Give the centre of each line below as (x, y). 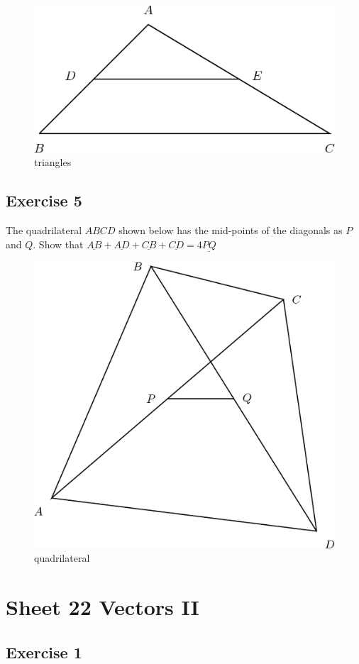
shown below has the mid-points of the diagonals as (231, 230)
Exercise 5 (44, 200)
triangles (53, 162)
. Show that (58, 244)
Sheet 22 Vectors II (103, 607)
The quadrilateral (44, 230)
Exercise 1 (44, 652)
